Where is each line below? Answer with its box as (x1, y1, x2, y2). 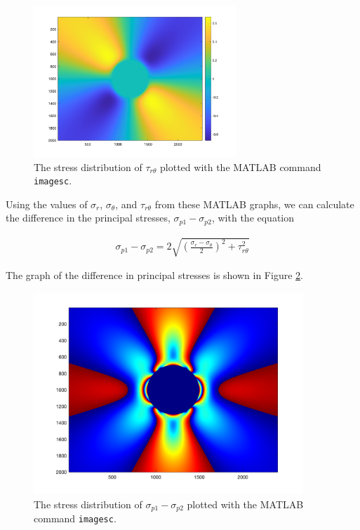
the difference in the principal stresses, (6, 210, 171, 225)
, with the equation (211, 210, 295, 225)
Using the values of (6, 196, 88, 211)
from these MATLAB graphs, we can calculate (154, 196, 354, 211)
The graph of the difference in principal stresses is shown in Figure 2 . (6, 268, 303, 283)
